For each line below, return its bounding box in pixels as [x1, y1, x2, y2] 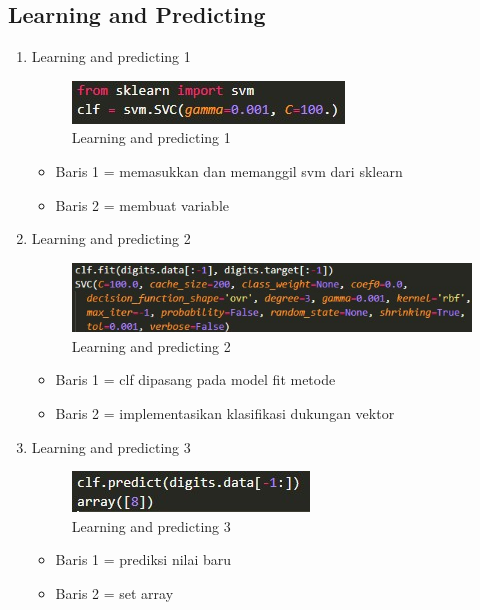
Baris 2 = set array [55, 582, 174, 603]
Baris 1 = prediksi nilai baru [55, 549, 232, 570]
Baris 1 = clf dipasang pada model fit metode [55, 369, 336, 390]
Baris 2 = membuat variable [55, 194, 229, 215]
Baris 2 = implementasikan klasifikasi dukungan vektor [55, 402, 395, 423]
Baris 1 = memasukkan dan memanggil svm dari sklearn [55, 160, 403, 181]
